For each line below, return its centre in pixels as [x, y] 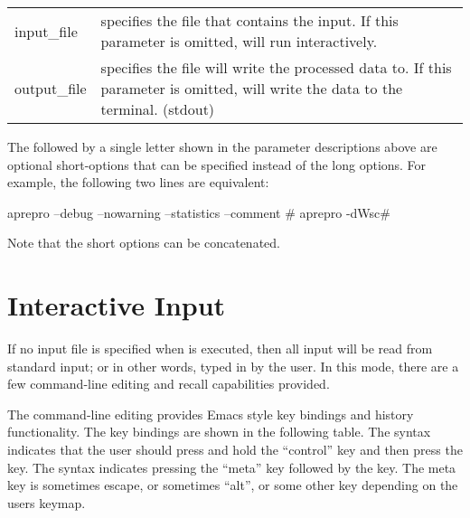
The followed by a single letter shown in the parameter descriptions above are [222, 146]
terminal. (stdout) [158, 109]
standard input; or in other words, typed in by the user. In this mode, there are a [233, 366]
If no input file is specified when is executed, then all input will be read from [220, 348]
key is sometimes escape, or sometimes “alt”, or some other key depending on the [233, 485]
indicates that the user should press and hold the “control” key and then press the [235, 450]
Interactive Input [117, 305]
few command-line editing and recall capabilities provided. [169, 384]
